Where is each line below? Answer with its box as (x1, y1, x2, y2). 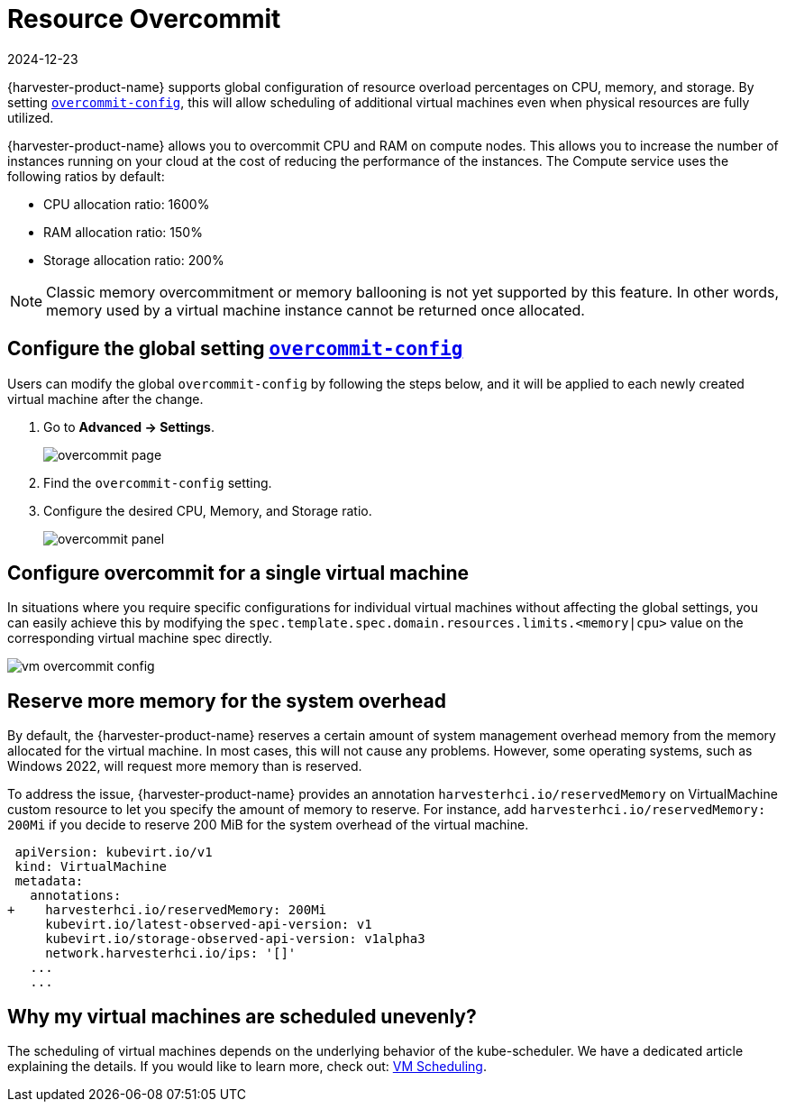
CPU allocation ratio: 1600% (43, 196, 210, 212)
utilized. (7, 109, 54, 125)
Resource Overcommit (7, 4, 281, 34)
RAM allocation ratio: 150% (43, 224, 203, 240)
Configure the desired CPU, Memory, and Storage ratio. (43, 502, 372, 518)
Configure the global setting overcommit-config (7, 337, 463, 361)
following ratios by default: (7, 168, 165, 184)
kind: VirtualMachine (14, 859, 168, 875)
